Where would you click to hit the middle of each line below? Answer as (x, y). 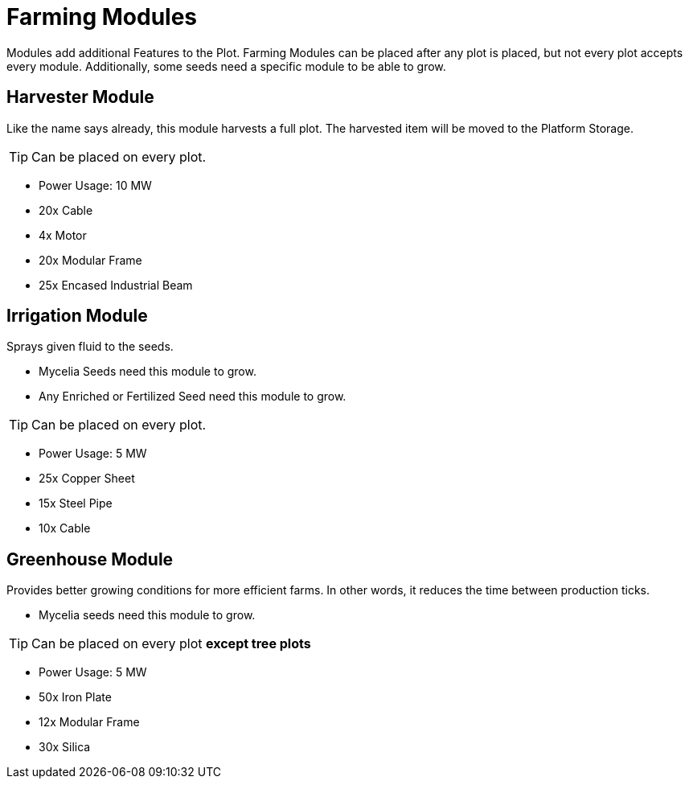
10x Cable (65, 528)
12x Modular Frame (89, 722)
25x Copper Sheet (87, 479)
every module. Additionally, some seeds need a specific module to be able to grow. (226, 66)
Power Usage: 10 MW (95, 185)
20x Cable (66, 210)
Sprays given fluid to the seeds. (90, 347)
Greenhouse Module (90, 559)
